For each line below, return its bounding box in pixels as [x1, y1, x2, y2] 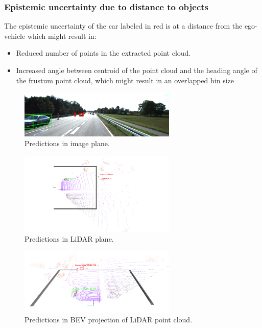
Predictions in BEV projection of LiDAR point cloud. [25, 314, 193, 325]
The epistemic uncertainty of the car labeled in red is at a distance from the [4, 20, 243, 31]
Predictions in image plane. [25, 138, 110, 149]
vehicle [4, 30, 26, 41]
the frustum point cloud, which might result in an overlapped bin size [16, 75, 234, 85]
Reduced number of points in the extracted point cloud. [16, 48, 191, 58]
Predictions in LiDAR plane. [25, 233, 114, 244]
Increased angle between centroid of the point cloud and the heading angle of [16, 65, 257, 75]
